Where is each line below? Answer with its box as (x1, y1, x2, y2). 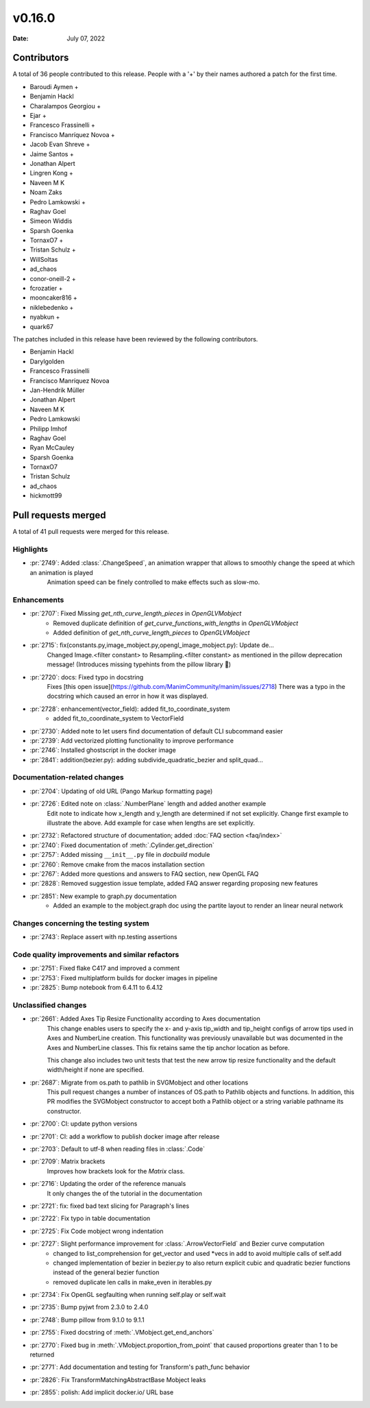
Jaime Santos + (29, 149, 75, 158)
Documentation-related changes (12, 773, 124, 782)
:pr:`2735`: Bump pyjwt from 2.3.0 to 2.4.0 (29, 1303, 149, 1311)
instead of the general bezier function (53, 1268, 160, 1276)
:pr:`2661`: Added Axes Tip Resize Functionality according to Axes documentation (29, 1015, 260, 1023)
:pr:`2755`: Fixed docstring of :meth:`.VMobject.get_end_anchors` (29, 1328, 214, 1337)
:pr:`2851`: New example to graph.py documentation (29, 892, 177, 900)
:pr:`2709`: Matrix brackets (29, 1157, 106, 1165)
